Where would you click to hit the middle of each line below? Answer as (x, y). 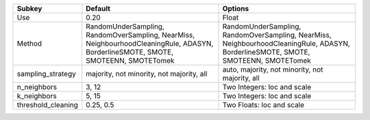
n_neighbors (37, 87)
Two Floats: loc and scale (263, 105)
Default (98, 9)
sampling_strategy (47, 74)
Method (29, 43)
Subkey (29, 9)
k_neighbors (37, 96)
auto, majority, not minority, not (273, 70)
